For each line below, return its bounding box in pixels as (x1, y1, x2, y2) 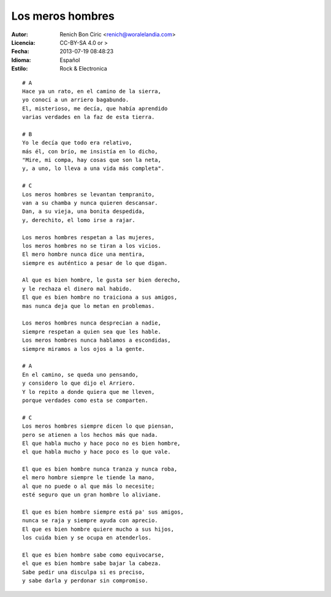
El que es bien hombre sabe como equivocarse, (22, 551, 165, 558)
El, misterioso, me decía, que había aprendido (22, 105, 168, 112)
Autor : (11, 31, 29, 38)
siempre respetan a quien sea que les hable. (22, 328, 162, 335)
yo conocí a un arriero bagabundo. (22, 96, 129, 104)
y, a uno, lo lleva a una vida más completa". (22, 165, 165, 172)
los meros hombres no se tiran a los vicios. (22, 242, 162, 249)
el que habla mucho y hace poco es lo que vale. (22, 449, 171, 455)
